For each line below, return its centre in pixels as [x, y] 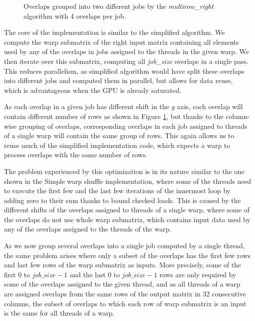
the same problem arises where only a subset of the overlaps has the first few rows [127, 255]
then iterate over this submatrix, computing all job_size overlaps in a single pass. [126, 61]
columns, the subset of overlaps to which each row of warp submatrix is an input [125, 303]
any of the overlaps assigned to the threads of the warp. [88, 229]
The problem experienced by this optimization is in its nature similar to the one [124, 171]
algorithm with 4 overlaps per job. [75, 15]
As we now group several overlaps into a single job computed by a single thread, [125, 246]
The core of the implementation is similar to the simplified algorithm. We [114, 32]
